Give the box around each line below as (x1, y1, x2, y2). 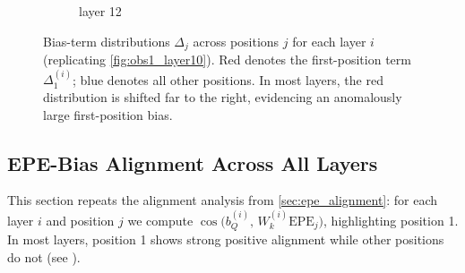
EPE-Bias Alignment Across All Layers (7, 149, 378, 176)
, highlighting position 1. (323, 210, 459, 229)
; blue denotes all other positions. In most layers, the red (72, 70, 383, 89)
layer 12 (79, 2, 122, 20)
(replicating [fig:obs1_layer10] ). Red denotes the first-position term (43, 50, 411, 69)
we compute (127, 210, 194, 229)
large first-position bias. (43, 105, 173, 124)
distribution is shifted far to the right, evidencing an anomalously (43, 88, 402, 107)
